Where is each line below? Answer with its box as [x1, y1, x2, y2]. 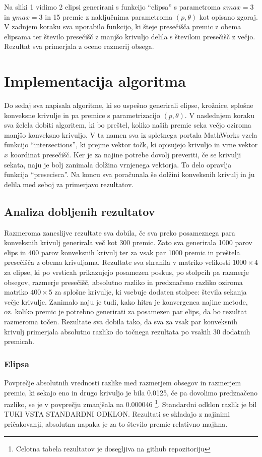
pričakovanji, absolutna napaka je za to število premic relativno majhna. [4, 419, 228, 429]
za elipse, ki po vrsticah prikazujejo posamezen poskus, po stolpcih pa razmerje [4, 267, 249, 277]
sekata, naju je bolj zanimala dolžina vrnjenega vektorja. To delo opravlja [4, 159, 232, 169]
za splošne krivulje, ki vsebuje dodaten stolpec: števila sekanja [54, 287, 247, 297]
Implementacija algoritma [4, 71, 186, 91]
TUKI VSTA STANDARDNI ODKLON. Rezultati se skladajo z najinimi [4, 409, 230, 419]
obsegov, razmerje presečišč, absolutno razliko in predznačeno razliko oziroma [4, 276, 243, 287]
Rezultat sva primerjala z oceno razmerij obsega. [4, 41, 154, 51]
